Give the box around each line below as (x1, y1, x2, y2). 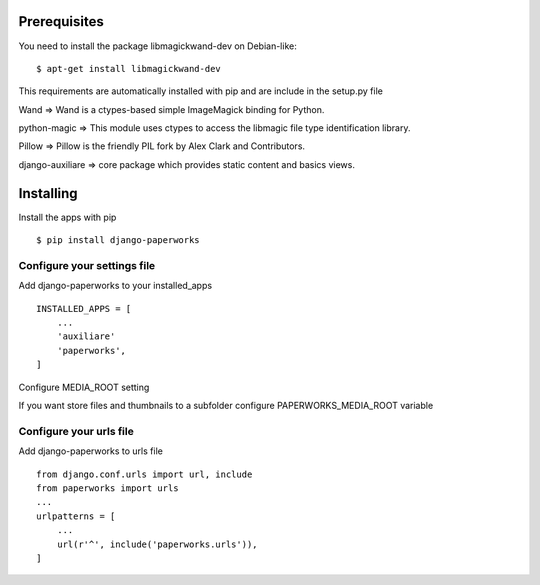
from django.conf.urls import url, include (36, 468, 253, 480)
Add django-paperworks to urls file (18, 445, 164, 457)
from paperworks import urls (36, 482, 179, 494)
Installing (18, 185, 79, 202)
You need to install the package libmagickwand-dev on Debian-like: (18, 40, 297, 52)
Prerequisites (18, 13, 104, 30)
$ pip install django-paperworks (36, 235, 200, 246)
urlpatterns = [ (36, 510, 116, 522)
